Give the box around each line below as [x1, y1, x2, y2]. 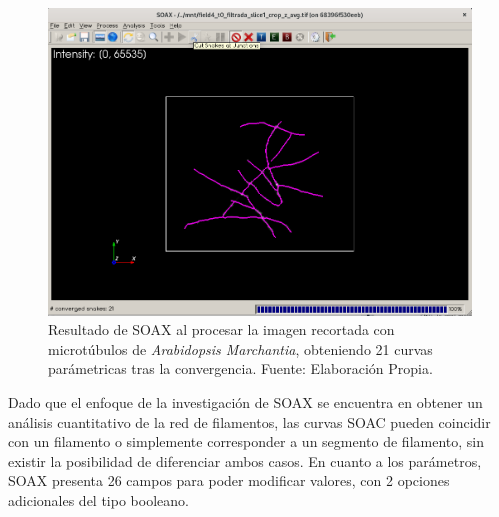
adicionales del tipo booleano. [8, 489, 189, 510]
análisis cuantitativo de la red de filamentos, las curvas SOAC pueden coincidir [8, 411, 491, 432]
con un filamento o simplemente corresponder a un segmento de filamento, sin [8, 431, 484, 452]
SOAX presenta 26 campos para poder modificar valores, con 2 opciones [8, 470, 450, 491]
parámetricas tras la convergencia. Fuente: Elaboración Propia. [48, 358, 433, 379]
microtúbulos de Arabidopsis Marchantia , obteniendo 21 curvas [48, 338, 433, 359]
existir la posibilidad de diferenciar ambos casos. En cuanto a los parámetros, [8, 450, 482, 471]
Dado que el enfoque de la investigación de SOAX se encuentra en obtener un [8, 391, 483, 412]
